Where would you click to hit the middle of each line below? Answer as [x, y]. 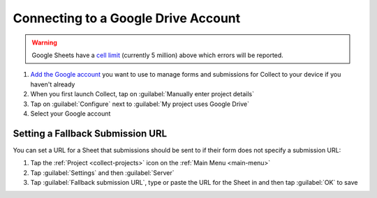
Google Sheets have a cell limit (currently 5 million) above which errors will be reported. [158, 55]
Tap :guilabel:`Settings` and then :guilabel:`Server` [102, 173]
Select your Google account [71, 113]
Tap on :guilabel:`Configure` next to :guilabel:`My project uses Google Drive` [140, 104]
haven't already [53, 84]
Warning [44, 43]
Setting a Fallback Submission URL [90, 134]
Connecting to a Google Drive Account [127, 18]
